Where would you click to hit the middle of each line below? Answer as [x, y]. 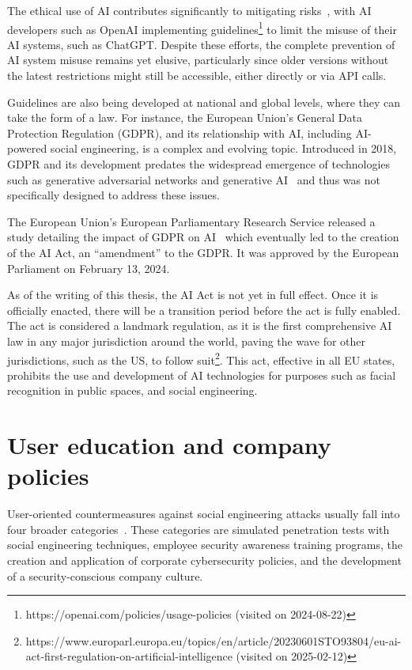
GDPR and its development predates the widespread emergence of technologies [199, 164]
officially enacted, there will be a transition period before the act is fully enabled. [204, 310]
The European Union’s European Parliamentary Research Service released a [191, 221]
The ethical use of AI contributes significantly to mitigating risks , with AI [189, 10]
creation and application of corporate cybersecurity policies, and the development [204, 560]
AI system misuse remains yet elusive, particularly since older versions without [198, 60]
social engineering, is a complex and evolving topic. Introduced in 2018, [223, 148]
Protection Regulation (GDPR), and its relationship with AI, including [180, 132]
